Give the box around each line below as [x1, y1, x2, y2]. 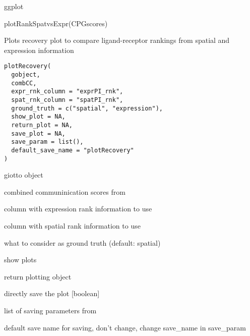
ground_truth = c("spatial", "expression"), [11, 104, 163, 112]
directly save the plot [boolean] [4, 288, 100, 299]
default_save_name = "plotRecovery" [11, 146, 134, 154]
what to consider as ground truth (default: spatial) [4, 237, 161, 248]
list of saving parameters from [4, 305, 97, 315]
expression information [4, 44, 74, 55]
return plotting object [4, 271, 72, 282]
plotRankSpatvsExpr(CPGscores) [4, 18, 108, 28]
